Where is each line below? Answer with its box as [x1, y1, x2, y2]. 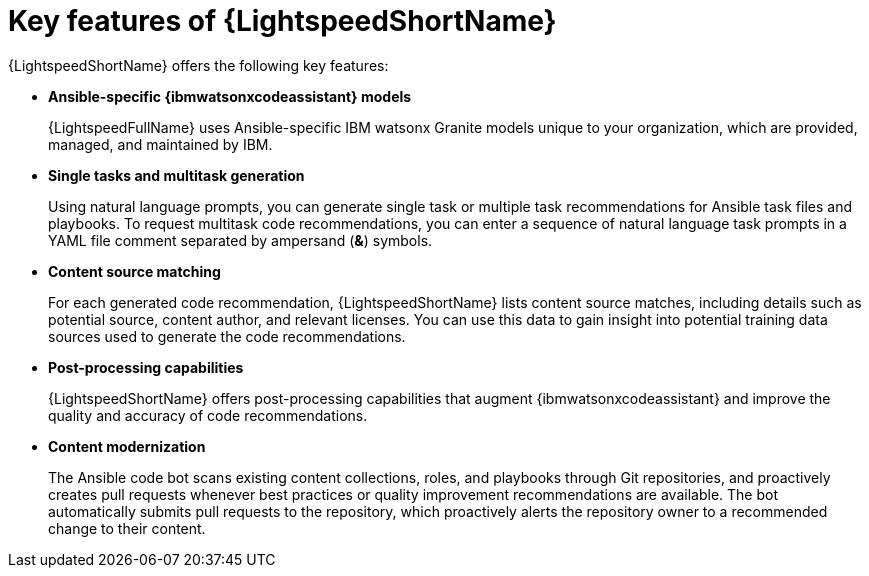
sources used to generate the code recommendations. [48, 327, 406, 345]
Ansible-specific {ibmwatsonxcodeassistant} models [48, 87, 412, 105]
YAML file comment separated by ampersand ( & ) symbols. [48, 231, 433, 249]
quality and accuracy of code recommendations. [48, 406, 368, 424]
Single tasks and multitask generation [48, 166, 305, 184]
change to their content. [48, 519, 206, 537]
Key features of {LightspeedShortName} [8, 4, 557, 38]
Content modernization [48, 437, 206, 455]
